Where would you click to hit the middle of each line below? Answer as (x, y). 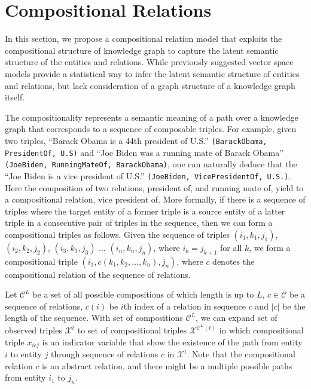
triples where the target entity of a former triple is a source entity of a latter (145, 211)
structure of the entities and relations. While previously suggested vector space (149, 62)
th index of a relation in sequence (185, 306)
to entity (26, 354)
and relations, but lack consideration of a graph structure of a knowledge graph (150, 85)
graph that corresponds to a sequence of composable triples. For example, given (151, 129)
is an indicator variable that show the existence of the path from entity (172, 341)
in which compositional (261, 330)
